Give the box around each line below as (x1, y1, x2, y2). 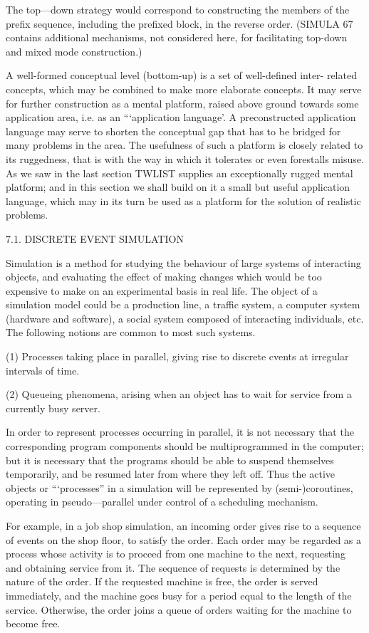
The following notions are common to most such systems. (6, 325, 256, 340)
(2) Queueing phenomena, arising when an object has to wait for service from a (6, 387, 352, 402)
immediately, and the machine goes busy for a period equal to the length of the (6, 587, 352, 602)
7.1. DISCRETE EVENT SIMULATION (6, 231, 184, 246)
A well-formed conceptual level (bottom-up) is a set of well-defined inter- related (6, 68, 357, 83)
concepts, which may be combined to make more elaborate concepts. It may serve (6, 81, 362, 96)
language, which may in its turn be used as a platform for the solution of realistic (6, 193, 361, 208)
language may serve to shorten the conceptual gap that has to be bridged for (6, 123, 341, 138)
